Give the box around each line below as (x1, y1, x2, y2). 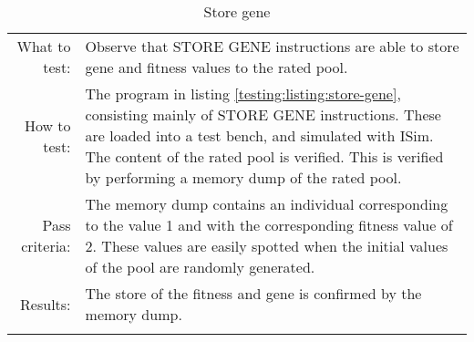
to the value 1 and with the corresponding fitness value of (85, 214, 453, 235)
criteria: (21, 235, 71, 256)
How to (24, 114, 71, 136)
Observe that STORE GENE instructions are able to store (85, 36, 459, 57)
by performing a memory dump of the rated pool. (85, 167, 402, 188)
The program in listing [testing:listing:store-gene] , (85, 83, 401, 104)
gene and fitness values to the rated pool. (85, 57, 348, 78)
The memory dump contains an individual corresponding (85, 193, 448, 214)
